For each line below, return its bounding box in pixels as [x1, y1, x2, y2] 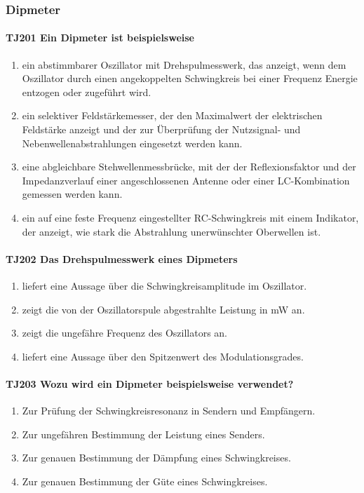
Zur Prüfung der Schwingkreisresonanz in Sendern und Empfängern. [22, 403, 316, 418]
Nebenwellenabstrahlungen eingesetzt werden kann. [22, 135, 243, 150]
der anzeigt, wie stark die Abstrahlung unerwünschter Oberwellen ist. [22, 224, 321, 238]
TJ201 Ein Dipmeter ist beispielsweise [6, 30, 194, 45]
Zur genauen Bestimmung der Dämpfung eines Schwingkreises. [22, 450, 291, 465]
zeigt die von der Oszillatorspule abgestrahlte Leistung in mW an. [22, 302, 305, 316]
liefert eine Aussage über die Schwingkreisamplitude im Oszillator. [22, 278, 307, 292]
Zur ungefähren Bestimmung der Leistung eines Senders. [22, 426, 265, 441]
